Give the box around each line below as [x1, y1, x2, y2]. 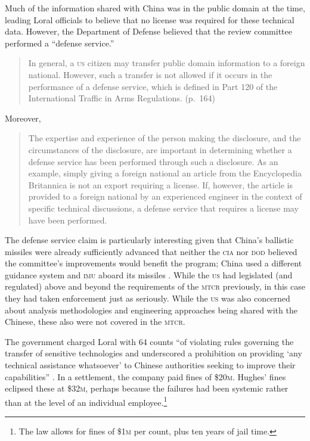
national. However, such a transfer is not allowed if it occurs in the [28, 68, 272, 80]
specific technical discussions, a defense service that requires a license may [28, 201, 299, 214]
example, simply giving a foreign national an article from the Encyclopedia [28, 167, 302, 179]
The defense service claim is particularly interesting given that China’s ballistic [5, 234, 294, 246]
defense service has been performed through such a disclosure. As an [28, 155, 278, 167]
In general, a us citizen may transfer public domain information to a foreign [28, 57, 305, 69]
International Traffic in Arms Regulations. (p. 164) [28, 92, 215, 104]
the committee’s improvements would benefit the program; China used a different [5, 257, 302, 269]
